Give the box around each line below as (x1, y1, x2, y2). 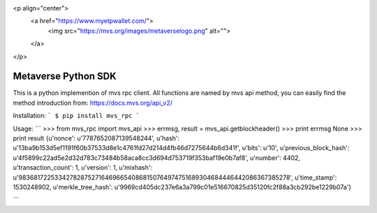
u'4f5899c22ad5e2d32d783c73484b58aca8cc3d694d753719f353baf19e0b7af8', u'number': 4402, (13, 154, 300, 162)
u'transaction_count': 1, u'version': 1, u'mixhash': (13, 163, 153, 172)
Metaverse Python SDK (13, 71, 117, 82)
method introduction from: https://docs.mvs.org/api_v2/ (13, 98, 173, 107)
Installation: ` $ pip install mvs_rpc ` (13, 112, 140, 120)
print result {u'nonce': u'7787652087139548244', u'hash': (13, 134, 180, 142)
